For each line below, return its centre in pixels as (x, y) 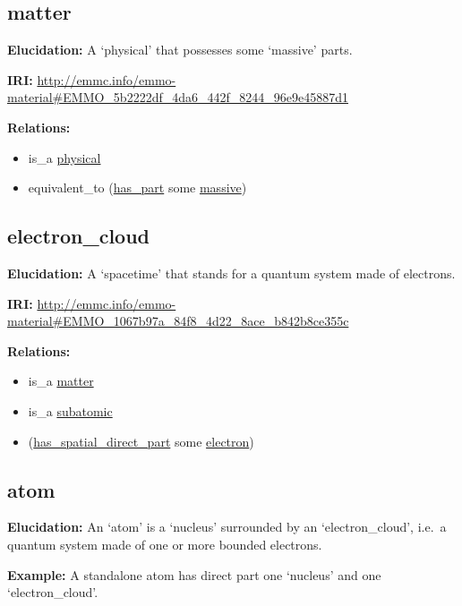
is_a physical (64, 157)
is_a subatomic (70, 410)
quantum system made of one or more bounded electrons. (165, 544)
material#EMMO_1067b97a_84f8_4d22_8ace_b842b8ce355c (178, 321)
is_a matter (61, 381)
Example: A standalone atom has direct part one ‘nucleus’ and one (194, 574)
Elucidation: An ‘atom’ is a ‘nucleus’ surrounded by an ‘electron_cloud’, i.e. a (227, 527)
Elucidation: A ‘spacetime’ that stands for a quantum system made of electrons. (231, 273)
